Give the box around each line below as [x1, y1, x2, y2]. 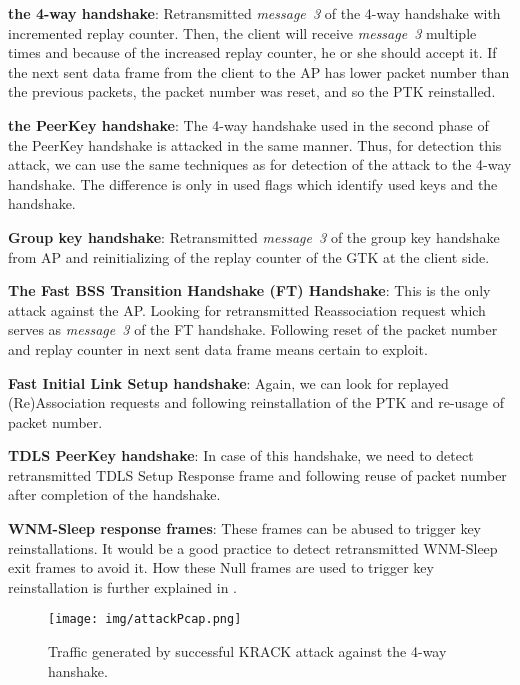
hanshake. [48, 660, 108, 681]
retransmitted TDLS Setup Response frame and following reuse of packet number [8, 464, 507, 485]
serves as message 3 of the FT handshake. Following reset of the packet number [8, 319, 498, 340]
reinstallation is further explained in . [8, 576, 237, 597]
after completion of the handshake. [8, 484, 221, 505]
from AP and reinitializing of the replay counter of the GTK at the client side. [8, 246, 490, 267]
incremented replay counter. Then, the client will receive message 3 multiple [8, 22, 477, 43]
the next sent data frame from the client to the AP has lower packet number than [8, 61, 510, 82]
